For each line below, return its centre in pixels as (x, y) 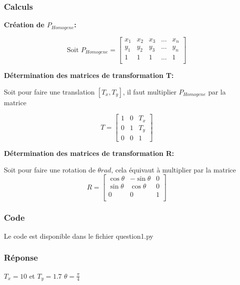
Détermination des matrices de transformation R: (89, 153)
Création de (24, 25)
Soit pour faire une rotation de (50, 169)
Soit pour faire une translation (50, 91)
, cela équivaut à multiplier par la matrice (173, 169)
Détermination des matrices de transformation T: (89, 75)
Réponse (21, 257)
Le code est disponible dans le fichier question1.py (79, 236)
